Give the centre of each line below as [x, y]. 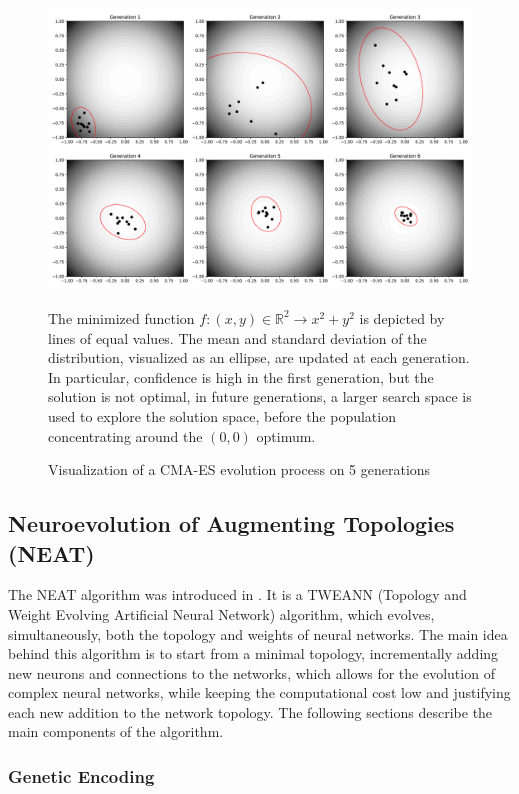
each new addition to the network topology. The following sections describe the [250, 711]
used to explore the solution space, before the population [222, 415]
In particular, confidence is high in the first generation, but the [241, 376]
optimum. [286, 435]
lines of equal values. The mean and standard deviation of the [237, 337]
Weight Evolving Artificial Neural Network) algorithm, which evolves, [221, 613]
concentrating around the [125, 435]
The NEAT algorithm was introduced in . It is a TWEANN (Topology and [237, 594]
